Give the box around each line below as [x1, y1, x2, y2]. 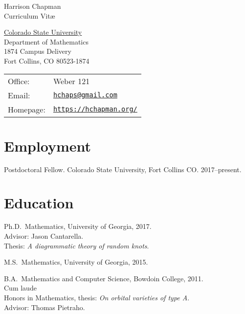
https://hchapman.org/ [53, 105, 137, 113]
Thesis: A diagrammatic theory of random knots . [4, 240, 149, 250]
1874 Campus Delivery [4, 46, 71, 56]
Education [4, 193, 74, 213]
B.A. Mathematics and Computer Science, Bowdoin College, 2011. [4, 273, 203, 283]
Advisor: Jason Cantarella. [4, 231, 84, 241]
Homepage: [8, 103, 45, 115]
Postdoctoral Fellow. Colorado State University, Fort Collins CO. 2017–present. [4, 164, 242, 174]
